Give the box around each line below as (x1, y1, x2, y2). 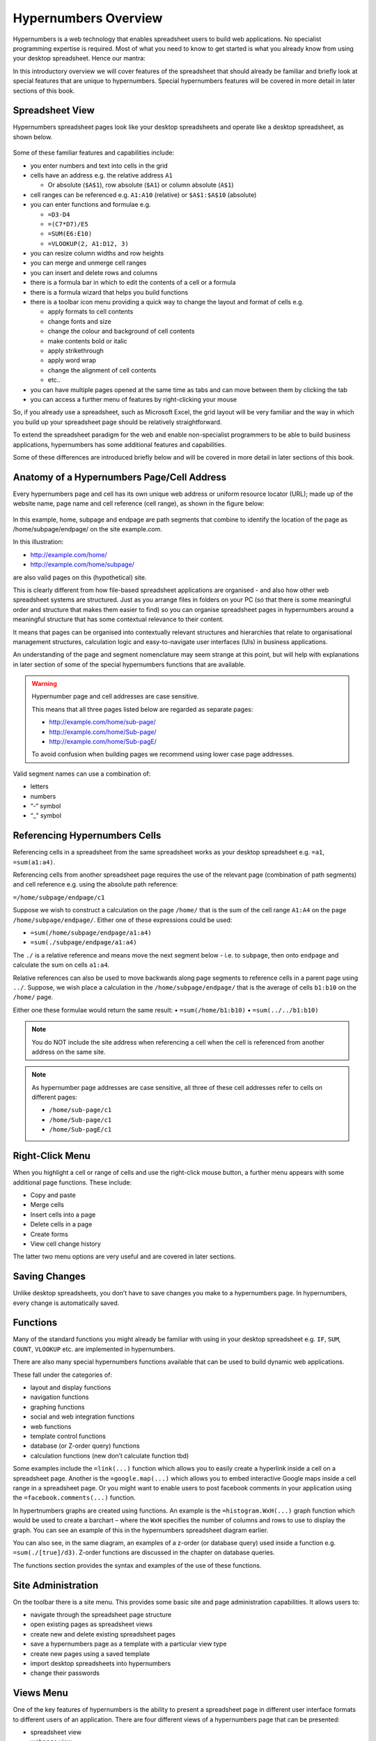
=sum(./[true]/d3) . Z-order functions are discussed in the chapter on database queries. (13, 1548, 275, 1556)
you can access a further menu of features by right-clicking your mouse (30, 395, 237, 403)
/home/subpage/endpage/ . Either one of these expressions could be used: (13, 916, 233, 924)
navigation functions (30, 1393, 89, 1401)
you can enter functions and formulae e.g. (30, 201, 151, 209)
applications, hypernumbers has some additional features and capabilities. (13, 440, 226, 448)
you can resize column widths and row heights (30, 249, 164, 258)
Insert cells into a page (30, 1210, 96, 1219)
